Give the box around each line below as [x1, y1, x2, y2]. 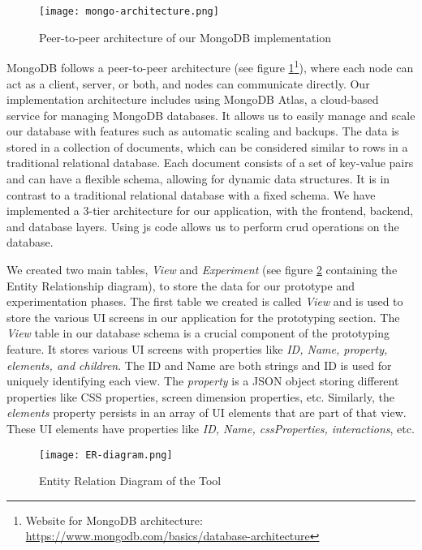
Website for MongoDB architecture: [25, 511, 203, 528]
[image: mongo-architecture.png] [39, 6, 219, 17]
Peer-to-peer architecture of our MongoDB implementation [39, 28, 332, 45]
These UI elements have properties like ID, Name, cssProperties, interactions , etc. [6, 419, 415, 436]
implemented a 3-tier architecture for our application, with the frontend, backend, [6, 202, 414, 219]
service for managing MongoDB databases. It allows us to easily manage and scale [6, 106, 416, 123]
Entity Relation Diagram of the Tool [39, 472, 222, 489]
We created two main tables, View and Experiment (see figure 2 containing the [6, 261, 398, 278]
